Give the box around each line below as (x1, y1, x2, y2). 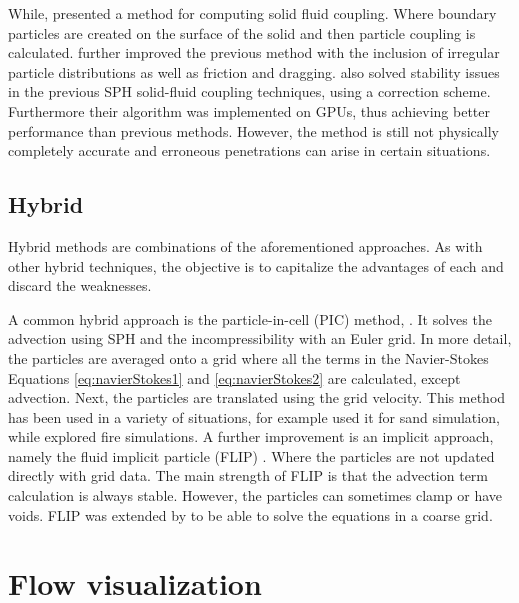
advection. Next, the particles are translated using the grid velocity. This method (8, 387, 506, 408)
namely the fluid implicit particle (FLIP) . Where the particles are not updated (8, 445, 495, 466)
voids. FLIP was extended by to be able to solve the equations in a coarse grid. (8, 504, 493, 525)
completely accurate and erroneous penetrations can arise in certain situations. (8, 140, 491, 161)
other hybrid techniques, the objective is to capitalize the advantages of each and (8, 255, 504, 276)
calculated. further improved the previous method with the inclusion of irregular (8, 42, 500, 63)
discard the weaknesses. (8, 275, 152, 296)
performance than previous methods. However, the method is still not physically (8, 120, 499, 141)
